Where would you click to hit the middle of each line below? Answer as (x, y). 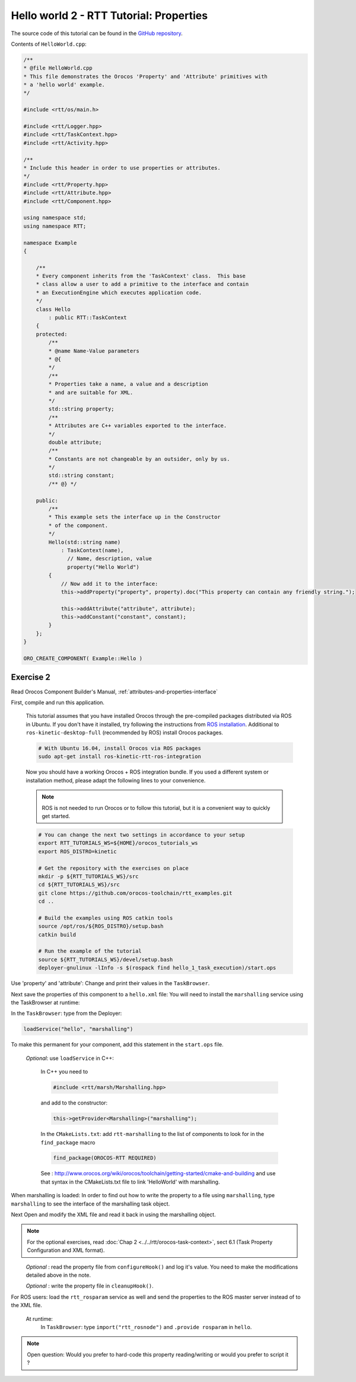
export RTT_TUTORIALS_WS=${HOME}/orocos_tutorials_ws (118, 843)
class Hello (53, 309)
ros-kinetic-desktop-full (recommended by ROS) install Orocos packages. (125, 733)
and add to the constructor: (74, 1103)
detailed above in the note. (58, 1275)
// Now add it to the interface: (109, 583)
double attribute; (75, 442)
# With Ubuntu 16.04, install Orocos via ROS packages (120, 748)
